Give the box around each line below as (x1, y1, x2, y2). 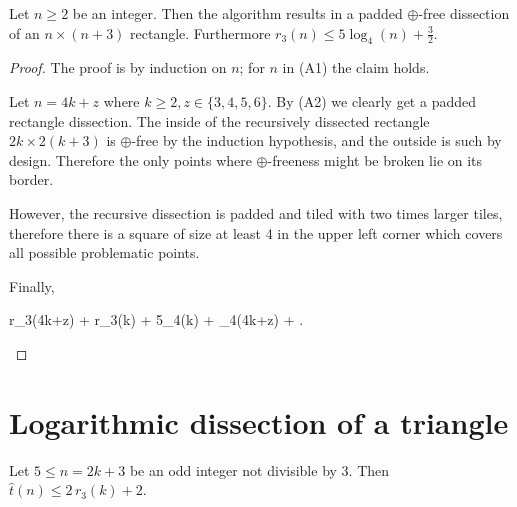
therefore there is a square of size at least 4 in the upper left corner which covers (9, 222, 503, 243)
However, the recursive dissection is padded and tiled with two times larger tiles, (9, 202, 503, 223)
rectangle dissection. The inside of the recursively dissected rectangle (9, 110, 430, 131)
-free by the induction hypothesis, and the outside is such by (131, 130, 502, 151)
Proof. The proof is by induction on (9, 57, 227, 78)
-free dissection (418, 3, 510, 23)
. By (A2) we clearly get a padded (267, 90, 476, 111)
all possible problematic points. (9, 242, 200, 263)
